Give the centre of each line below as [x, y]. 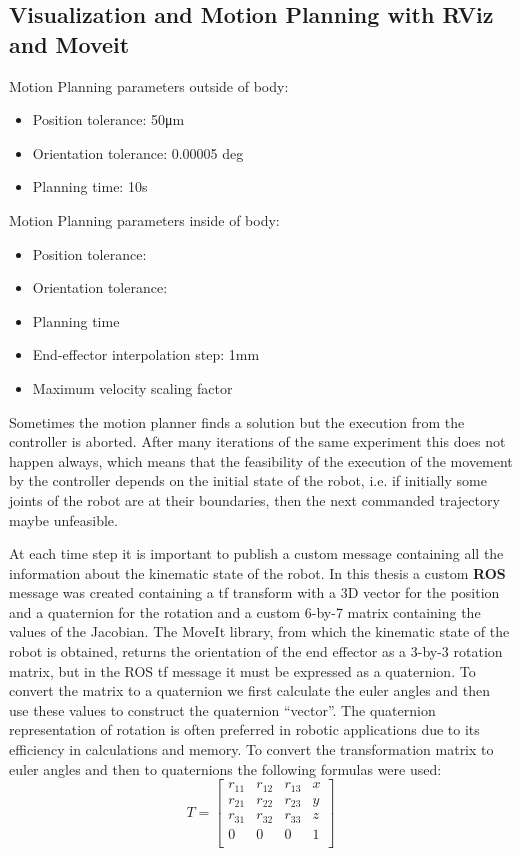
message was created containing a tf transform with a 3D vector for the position [254, 592]
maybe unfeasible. [63, 519]
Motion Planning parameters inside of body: [144, 219]
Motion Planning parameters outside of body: [149, 85]
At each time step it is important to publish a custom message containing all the [256, 553]
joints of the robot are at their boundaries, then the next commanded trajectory [254, 499]
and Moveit [69, 43]
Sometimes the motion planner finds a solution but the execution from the [237, 421]
